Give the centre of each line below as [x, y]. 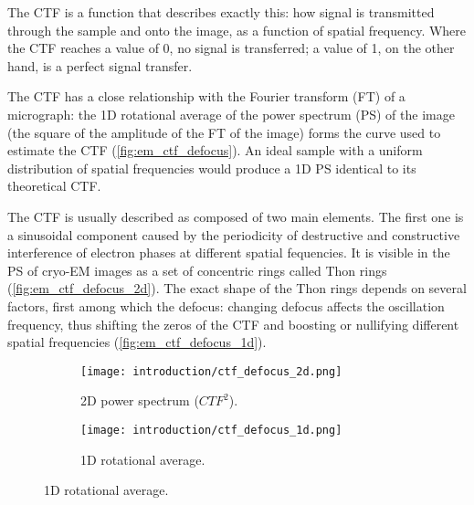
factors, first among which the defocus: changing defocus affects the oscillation [226, 305]
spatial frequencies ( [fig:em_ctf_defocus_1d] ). [137, 342]
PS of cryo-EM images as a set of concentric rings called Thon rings [197, 270]
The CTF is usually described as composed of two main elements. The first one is [236, 216]
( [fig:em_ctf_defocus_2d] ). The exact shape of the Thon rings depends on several [237, 288]
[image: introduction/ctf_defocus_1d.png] [211, 430]
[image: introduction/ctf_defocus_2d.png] [211, 371]
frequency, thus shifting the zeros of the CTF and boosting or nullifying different [233, 324]
